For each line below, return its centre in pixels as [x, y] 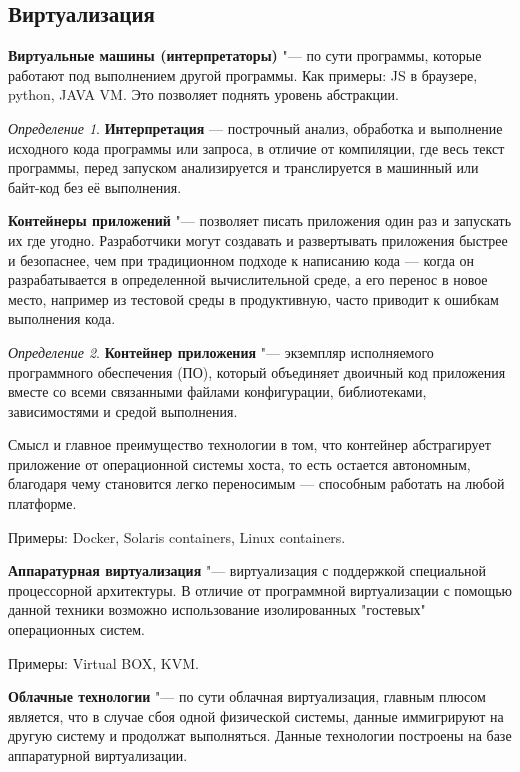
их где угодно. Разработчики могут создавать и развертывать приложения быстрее [258, 239]
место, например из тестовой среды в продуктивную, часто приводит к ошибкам [253, 298]
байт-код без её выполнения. [95, 186]
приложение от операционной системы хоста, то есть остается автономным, [239, 463]
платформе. [42, 503]
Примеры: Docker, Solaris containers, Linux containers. [177, 536]
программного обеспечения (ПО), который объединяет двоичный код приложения [257, 371]
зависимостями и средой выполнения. [123, 410]
